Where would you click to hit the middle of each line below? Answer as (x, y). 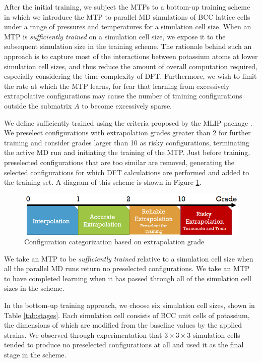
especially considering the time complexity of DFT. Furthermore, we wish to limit (130, 76)
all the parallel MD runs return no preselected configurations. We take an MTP (127, 268)
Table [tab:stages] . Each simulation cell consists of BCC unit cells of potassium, (127, 315)
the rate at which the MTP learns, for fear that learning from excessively (117, 86)
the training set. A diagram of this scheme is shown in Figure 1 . (103, 182)
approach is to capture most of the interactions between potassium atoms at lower (131, 56)
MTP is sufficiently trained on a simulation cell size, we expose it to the (115, 36)
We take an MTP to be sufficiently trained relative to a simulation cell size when (129, 258)
